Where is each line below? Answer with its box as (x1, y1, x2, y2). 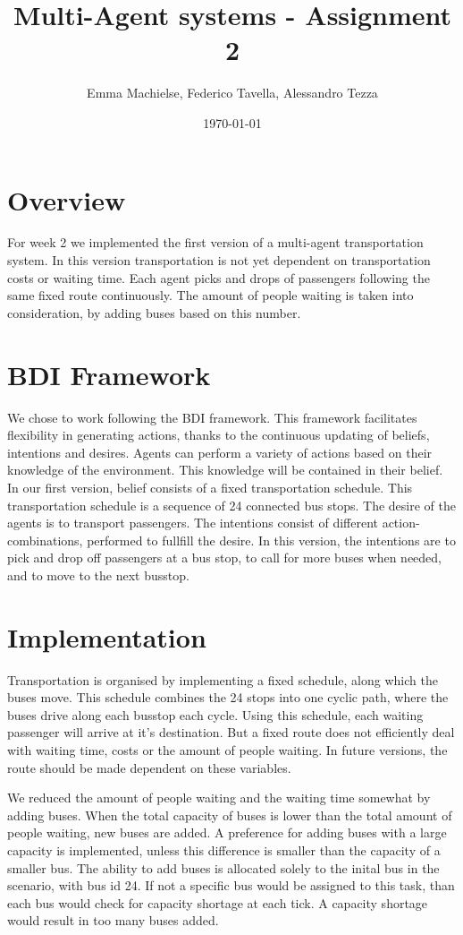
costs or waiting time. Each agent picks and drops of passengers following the (7, 268, 430, 287)
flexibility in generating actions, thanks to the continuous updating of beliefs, (7, 425, 430, 444)
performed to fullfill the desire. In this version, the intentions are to (87, 530, 456, 549)
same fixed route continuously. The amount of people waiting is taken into (7, 286, 414, 305)
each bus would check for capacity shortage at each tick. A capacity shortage (7, 893, 428, 912)
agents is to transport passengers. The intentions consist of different (7, 513, 378, 532)
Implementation (7, 618, 206, 655)
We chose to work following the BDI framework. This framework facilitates (7, 407, 417, 426)
